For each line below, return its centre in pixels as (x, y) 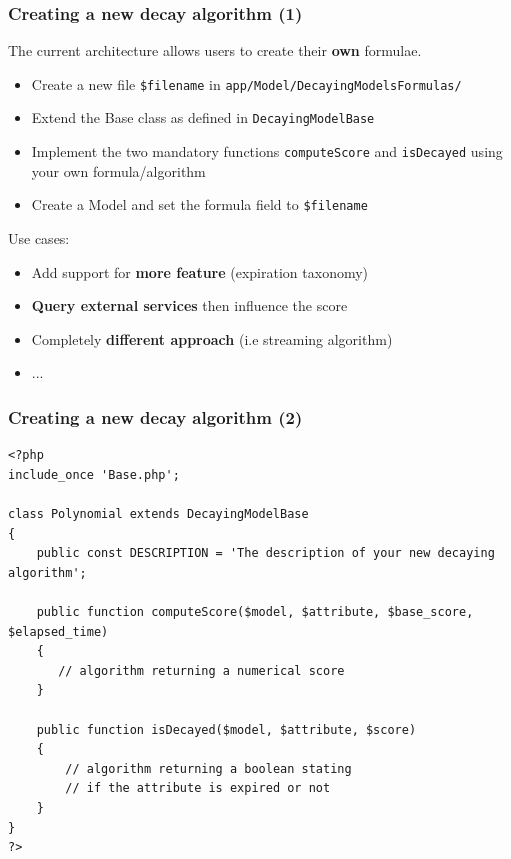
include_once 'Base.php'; (94, 474)
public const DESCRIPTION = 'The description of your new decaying (265, 553)
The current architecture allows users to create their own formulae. (215, 50)
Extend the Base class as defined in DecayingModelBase (203, 117)
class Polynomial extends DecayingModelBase (158, 514)
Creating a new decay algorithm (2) (155, 416)
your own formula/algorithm (118, 170)
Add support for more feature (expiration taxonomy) (200, 271)
